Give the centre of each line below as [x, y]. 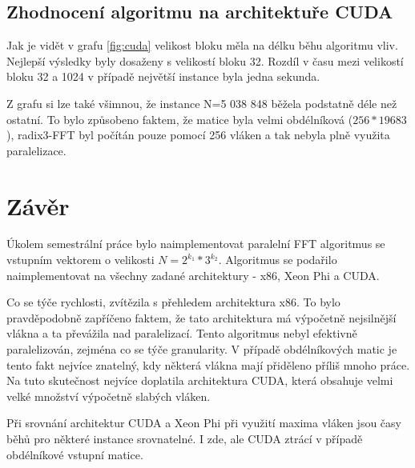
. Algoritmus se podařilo [278, 260]
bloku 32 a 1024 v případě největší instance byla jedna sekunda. [163, 76]
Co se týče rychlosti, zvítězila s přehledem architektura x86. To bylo [173, 302]
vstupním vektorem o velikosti [81, 260]
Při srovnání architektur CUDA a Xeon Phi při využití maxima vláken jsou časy [204, 423]
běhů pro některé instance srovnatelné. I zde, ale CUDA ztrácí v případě [185, 439]
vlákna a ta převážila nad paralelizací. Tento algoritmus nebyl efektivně [182, 333]
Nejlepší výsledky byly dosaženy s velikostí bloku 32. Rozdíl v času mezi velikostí [205, 60]
